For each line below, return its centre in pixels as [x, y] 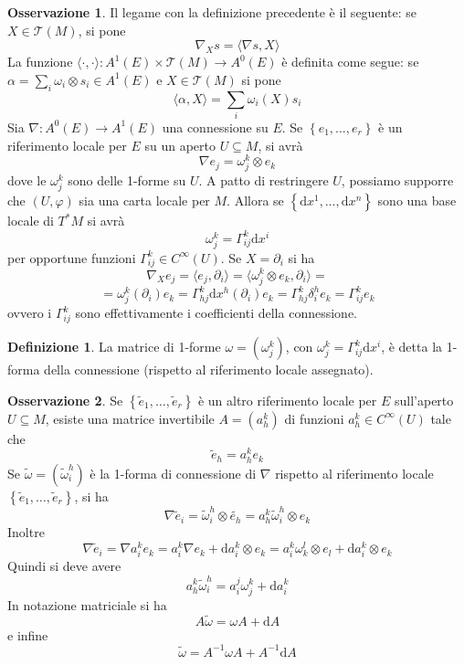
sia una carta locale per [144, 201]
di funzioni [314, 418]
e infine [28, 634]
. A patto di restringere [264, 180]
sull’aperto [424, 400]
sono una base [417, 201]
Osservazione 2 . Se [65, 400]
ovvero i [30, 313]
